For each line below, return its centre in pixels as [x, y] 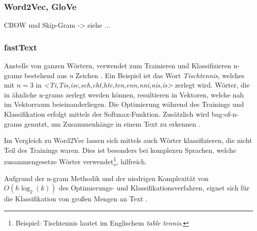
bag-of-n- [225, 114]
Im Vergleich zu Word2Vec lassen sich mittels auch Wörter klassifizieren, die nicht [128, 140]
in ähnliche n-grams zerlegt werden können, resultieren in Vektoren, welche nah [124, 94]
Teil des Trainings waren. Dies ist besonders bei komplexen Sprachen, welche [120, 150]
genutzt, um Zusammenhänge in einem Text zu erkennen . [112, 123]
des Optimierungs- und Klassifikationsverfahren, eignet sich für [154, 188]
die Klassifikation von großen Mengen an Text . [76, 199]
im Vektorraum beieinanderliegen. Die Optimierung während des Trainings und [124, 104]
